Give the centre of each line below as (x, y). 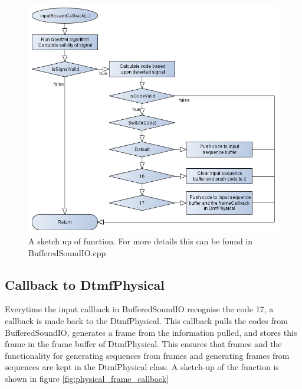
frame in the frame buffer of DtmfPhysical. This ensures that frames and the (143, 344)
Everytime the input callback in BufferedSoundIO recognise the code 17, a (139, 309)
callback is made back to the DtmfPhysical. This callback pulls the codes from (146, 320)
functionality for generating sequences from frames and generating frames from (147, 355)
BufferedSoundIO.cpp (67, 252)
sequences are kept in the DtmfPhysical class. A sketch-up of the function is (142, 367)
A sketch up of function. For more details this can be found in (141, 241)
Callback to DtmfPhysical (85, 284)
